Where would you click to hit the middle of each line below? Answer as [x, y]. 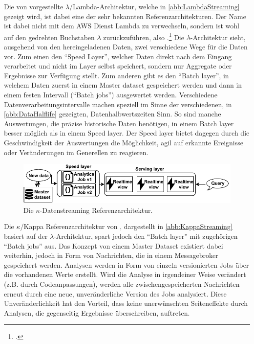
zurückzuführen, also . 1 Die [144, 36]
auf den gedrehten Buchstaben [49, 37]
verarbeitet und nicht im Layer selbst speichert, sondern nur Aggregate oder [118, 66]
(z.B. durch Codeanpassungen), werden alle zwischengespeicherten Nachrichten [122, 284]
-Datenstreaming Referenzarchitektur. [96, 210]
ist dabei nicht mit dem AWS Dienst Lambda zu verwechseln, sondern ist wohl [122, 26]
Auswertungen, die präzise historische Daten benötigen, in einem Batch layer [119, 123]
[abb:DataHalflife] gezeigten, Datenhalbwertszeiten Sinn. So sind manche [113, 114]
